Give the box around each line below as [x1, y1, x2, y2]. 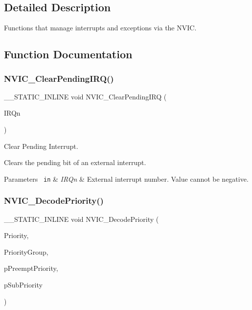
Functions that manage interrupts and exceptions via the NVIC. [4, 23, 197, 33]
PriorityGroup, [4, 246, 48, 257]
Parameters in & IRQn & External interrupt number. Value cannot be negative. [4, 173, 249, 184]
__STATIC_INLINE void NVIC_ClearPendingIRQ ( [4, 91, 167, 101]
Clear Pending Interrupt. [4, 141, 78, 151]
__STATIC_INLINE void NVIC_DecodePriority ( [4, 214, 159, 224]
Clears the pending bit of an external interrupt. [4, 157, 146, 167]
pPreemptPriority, [4, 263, 58, 273]
